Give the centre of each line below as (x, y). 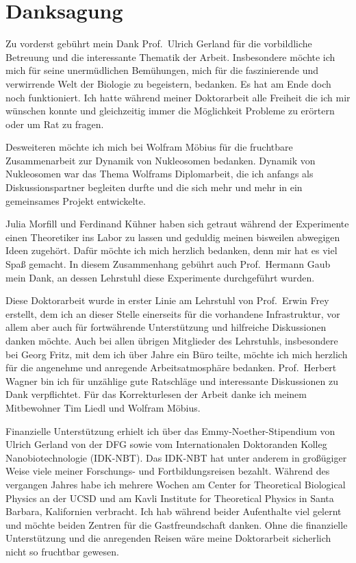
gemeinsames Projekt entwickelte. (76, 200)
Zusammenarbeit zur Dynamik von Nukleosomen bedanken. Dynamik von (161, 160)
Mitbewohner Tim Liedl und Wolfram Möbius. (103, 407)
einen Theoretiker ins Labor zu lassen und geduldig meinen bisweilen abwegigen (173, 237)
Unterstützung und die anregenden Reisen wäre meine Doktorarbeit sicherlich (168, 538)
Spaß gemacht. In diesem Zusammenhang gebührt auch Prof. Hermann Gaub (168, 264)
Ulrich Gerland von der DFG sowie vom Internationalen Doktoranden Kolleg (166, 444)
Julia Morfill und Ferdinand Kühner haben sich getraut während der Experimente (177, 224)
